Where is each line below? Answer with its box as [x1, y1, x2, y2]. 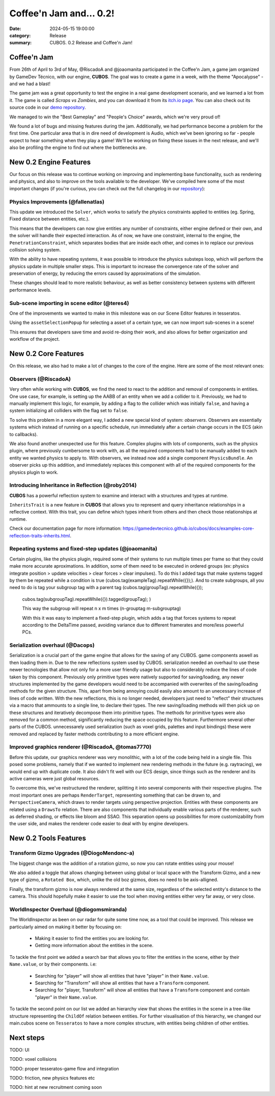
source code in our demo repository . [9, 105, 86, 111]
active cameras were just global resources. [9, 776, 100, 782]
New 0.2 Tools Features [9, 834, 87, 843]
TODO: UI [9, 1047, 30, 1053]
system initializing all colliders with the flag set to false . [9, 407, 128, 414]
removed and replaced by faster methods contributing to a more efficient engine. [9, 731, 179, 737]
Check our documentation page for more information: [9, 525, 122, 531]
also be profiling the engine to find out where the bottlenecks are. [9, 144, 147, 150]
